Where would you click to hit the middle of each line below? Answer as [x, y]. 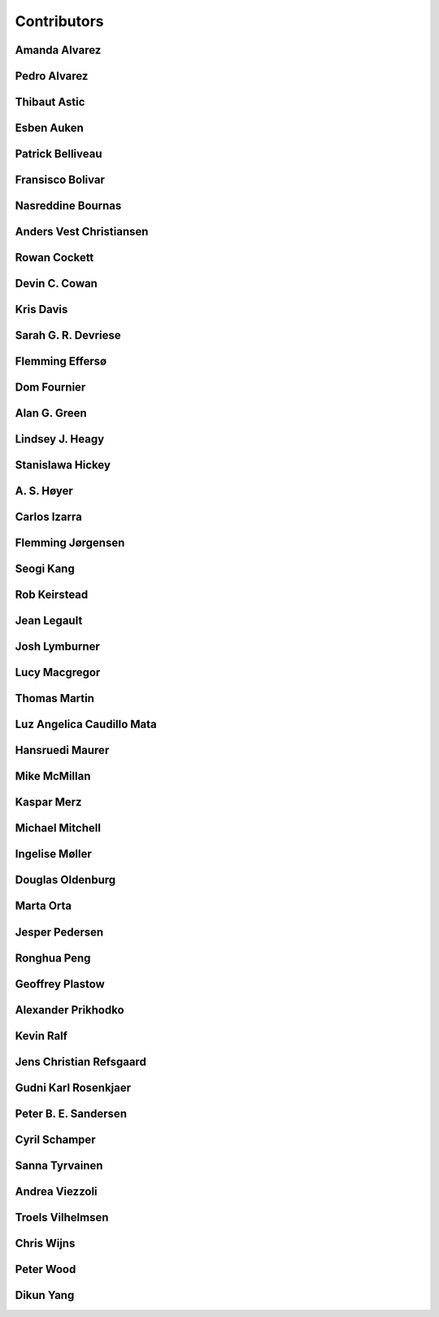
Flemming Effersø [61, 362]
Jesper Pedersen [59, 932]
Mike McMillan [53, 776]
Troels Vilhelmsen [62, 1217]
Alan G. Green [51, 414]
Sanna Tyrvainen [59, 1165]
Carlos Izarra [49, 517]
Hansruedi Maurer [62, 750]
